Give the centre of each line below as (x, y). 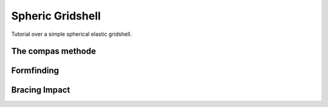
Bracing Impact (41, 90)
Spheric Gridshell (56, 16)
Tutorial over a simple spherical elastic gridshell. (71, 34)
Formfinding (35, 71)
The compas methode (54, 51)
